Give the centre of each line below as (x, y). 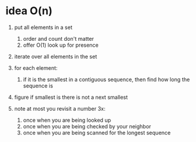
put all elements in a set (43, 27)
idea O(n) (29, 11)
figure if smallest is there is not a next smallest (71, 97)
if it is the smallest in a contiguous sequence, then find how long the (106, 79)
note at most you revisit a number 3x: (60, 108)
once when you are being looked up (67, 120)
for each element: (36, 68)
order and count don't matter (59, 38)
